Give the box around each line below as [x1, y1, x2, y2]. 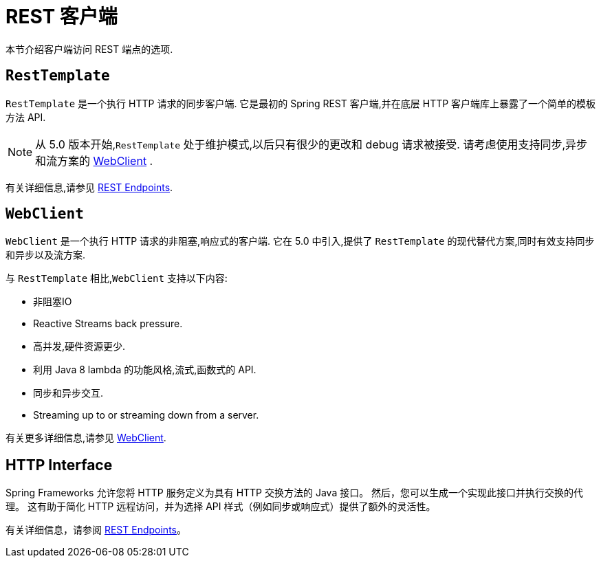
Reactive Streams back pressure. [33, 318, 183, 330]
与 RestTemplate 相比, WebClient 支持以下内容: [6, 272, 228, 285]
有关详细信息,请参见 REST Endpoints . [6, 181, 173, 193]
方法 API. [6, 111, 46, 123]
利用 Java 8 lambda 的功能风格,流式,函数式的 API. [33, 364, 256, 376]
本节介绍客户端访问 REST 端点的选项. [6, 43, 173, 55]
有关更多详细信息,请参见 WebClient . [6, 432, 166, 444]
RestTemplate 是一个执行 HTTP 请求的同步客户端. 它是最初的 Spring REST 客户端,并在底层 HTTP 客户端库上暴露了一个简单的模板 [6, 97, 596, 109]
